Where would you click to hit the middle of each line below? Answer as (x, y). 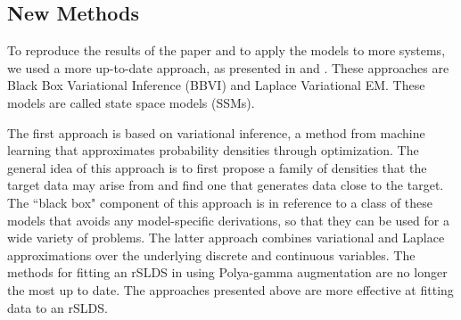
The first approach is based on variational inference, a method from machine (216, 132)
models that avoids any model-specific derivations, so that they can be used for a (228, 220)
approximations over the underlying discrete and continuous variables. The (211, 254)
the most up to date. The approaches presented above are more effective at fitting (230, 289)
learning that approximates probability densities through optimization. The (213, 150)
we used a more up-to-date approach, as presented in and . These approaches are (228, 67)
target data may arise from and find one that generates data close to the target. (226, 185)
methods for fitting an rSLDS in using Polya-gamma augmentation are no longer (227, 272)
